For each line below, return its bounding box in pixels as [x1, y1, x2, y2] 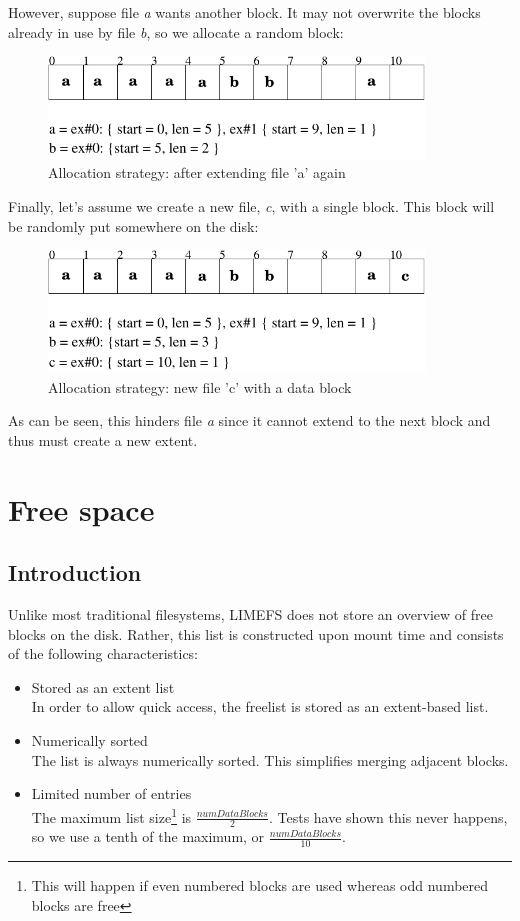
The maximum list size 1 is [31, 803, 192, 827]
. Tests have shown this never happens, [268, 806, 508, 827]
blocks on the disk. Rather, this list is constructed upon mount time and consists [8, 623, 504, 644]
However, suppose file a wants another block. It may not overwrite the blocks [8, 2, 481, 22]
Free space [8, 488, 155, 529]
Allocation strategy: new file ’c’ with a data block [48, 376, 352, 397]
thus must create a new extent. [8, 429, 198, 450]
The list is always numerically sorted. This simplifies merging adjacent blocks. [31, 749, 509, 770]
